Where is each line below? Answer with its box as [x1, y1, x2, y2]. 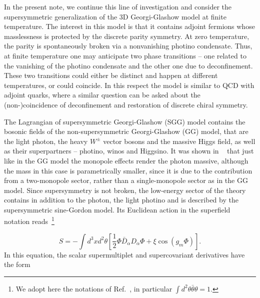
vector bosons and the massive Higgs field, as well [103, 135, 255, 146]
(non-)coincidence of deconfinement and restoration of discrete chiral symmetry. [4, 99, 248, 109]
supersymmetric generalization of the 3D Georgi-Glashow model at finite [4, 11, 226, 21]
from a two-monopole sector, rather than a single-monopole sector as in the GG [4, 175, 248, 185]
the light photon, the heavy [4, 135, 88, 146]
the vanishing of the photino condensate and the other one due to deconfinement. [4, 60, 253, 70]
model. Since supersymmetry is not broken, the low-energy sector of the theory [4, 184, 246, 195]
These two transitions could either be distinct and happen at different [4, 70, 218, 80]
